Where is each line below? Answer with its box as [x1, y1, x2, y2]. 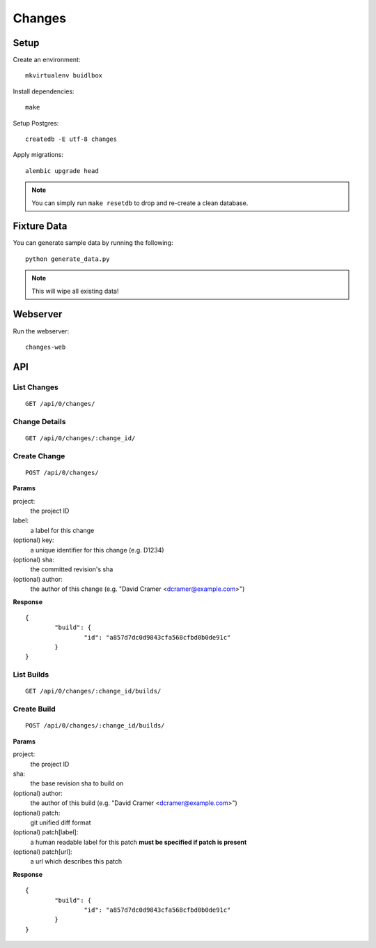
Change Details [13, 416, 66, 426]
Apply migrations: [13, 151, 64, 159]
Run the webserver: [13, 326, 70, 335]
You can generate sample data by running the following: [13, 239, 173, 247]
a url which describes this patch [30, 857, 123, 866]
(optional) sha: [13, 555, 55, 564]
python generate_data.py [25, 255, 110, 263]
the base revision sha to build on [30, 779, 124, 788]
